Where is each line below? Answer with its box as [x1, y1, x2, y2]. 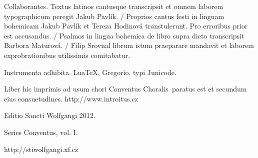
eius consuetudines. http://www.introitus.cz [4, 93, 138, 103]
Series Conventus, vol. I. [4, 126, 78, 137]
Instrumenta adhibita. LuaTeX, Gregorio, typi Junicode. [4, 66, 176, 77]
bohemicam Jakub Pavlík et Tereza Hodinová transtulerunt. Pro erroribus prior [4, 20, 248, 31]
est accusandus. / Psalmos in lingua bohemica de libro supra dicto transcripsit [4, 30, 244, 40]
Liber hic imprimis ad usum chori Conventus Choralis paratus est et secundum [4, 83, 247, 94]
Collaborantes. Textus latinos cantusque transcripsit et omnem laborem [4, 1, 223, 11]
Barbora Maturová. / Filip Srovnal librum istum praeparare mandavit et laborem [4, 40, 254, 50]
